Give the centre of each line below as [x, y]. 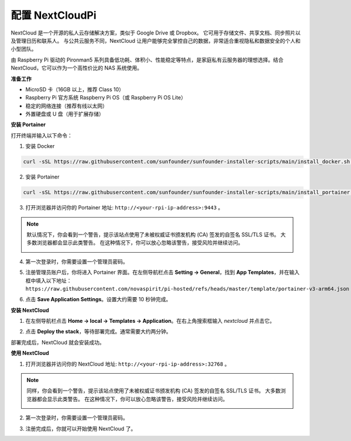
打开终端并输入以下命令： [42, 135]
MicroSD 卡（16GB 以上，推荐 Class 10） [75, 89]
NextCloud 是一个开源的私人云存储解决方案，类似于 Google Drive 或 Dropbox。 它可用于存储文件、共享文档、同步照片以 [156, 33]
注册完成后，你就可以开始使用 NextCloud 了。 [81, 428]
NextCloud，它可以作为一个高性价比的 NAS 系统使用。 [77, 68]
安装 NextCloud [30, 310]
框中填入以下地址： [49, 280]
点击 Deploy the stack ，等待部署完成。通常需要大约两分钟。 [99, 332]
